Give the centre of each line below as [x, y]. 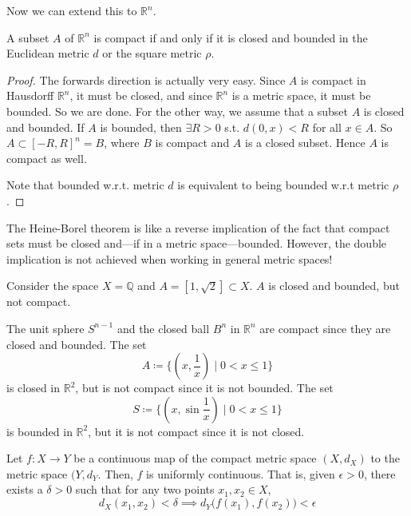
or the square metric [152, 53]
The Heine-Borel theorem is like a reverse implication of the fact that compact [198, 227]
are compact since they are [325, 328]
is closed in [34, 388]
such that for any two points [145, 489]
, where [122, 143]
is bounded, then [141, 127]
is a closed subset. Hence [305, 143]
